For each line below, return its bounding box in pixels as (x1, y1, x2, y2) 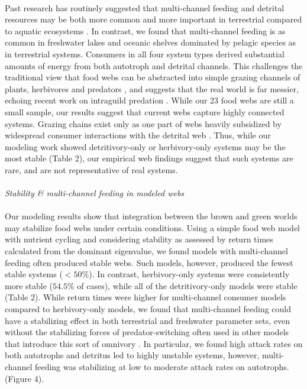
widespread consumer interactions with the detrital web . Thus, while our (5, 129, 271, 141)
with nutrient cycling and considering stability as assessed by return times (5, 233, 273, 245)
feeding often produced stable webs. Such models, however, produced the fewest (5, 256, 293, 268)
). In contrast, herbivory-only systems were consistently (89, 268, 290, 280)
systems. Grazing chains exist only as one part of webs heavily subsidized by (5, 117, 282, 129)
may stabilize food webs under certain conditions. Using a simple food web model (5, 221, 300, 234)
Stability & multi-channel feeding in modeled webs (5, 187, 185, 199)
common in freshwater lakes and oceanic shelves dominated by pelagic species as (5, 36, 296, 48)
